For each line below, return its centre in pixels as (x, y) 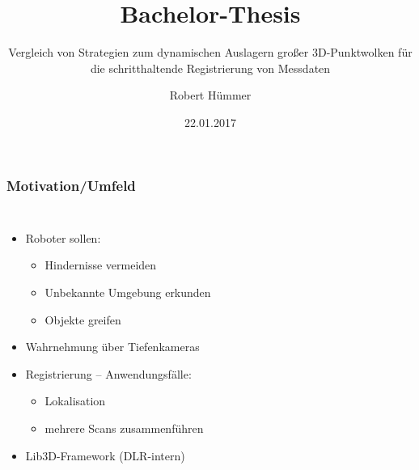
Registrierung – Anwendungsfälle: (108, 373)
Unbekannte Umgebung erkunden (128, 292)
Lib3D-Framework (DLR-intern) (105, 455)
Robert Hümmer (210, 95)
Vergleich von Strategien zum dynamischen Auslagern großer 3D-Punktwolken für (210, 52)
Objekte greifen (83, 319)
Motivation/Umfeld (71, 185)
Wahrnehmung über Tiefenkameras (112, 347)
